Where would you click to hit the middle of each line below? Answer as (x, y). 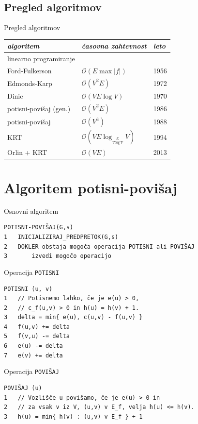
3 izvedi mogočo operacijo (58, 256)
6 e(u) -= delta (33, 346)
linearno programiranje (41, 59)
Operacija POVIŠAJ (31, 371)
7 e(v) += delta (33, 355)
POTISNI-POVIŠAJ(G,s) (39, 228)
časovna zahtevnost (114, 46)
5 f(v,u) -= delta (37, 336)
